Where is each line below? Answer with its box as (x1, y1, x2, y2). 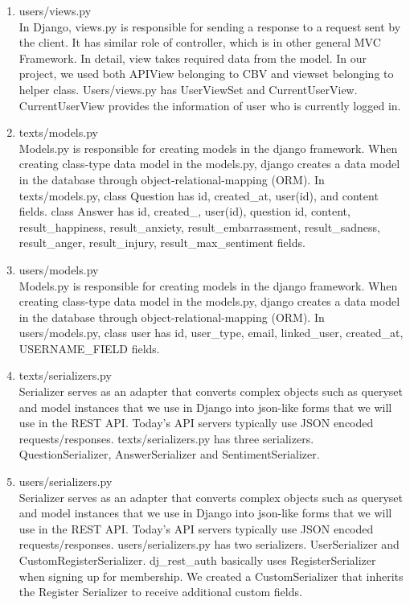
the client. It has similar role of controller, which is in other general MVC (18, 34, 381, 51)
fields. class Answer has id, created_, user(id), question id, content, (18, 203, 351, 220)
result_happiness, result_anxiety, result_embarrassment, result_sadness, (18, 218, 380, 235)
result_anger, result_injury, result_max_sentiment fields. (18, 234, 305, 251)
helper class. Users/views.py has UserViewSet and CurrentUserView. (18, 80, 358, 97)
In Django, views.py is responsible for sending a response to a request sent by (18, 18, 401, 35)
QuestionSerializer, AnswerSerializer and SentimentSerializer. (18, 446, 320, 463)
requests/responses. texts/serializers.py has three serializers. (18, 430, 314, 447)
